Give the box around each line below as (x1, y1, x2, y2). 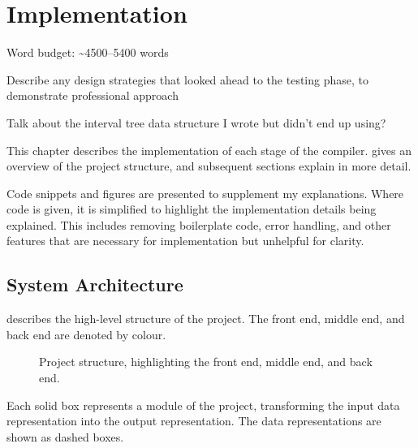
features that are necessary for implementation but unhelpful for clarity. (6, 232, 364, 249)
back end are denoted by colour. (6, 325, 166, 342)
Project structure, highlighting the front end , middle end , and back (39, 353, 373, 370)
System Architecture (6, 272, 183, 297)
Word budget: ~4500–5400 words (6, 44, 169, 61)
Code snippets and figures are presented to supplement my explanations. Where (6, 184, 404, 201)
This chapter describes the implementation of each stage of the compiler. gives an (6, 141, 412, 158)
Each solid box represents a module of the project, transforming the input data (6, 396, 400, 413)
